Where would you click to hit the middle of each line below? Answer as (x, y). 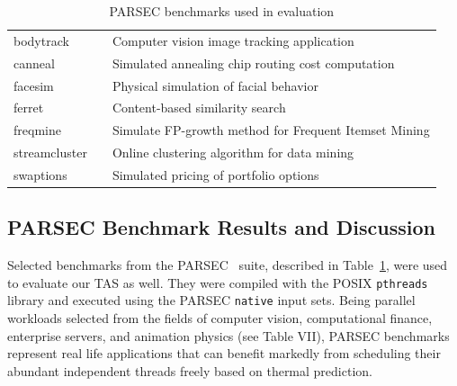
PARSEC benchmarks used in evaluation (222, 11)
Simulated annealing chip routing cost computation (253, 63)
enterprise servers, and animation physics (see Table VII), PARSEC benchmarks (228, 335)
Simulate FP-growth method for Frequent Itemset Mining (271, 130)
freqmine (37, 130)
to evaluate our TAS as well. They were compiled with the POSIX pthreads (218, 282)
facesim (34, 85)
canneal (34, 63)
